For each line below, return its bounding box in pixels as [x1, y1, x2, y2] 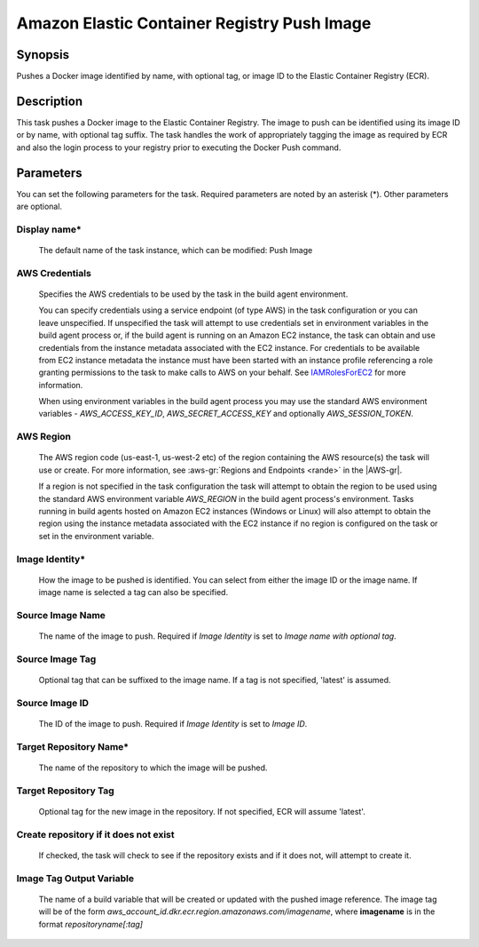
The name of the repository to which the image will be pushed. [38, 762, 268, 773]
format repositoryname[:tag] [38, 919, 144, 929]
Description [16, 93, 83, 108]
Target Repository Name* [16, 740, 129, 752]
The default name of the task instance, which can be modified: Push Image [38, 245, 313, 255]
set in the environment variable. [38, 530, 154, 541]
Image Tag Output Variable [16, 871, 135, 884]
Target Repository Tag [16, 784, 114, 797]
